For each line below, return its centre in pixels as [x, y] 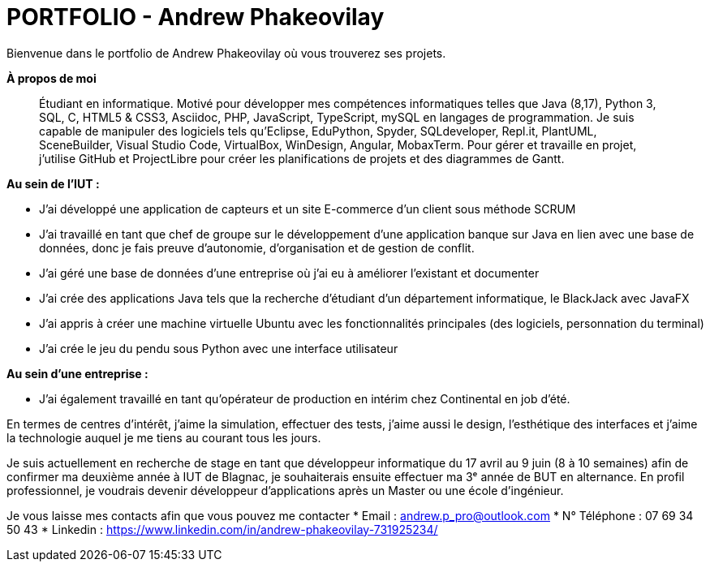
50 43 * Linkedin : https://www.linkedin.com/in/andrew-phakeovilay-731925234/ [222, 529]
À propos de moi [52, 78]
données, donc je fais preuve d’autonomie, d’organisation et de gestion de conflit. [257, 247]
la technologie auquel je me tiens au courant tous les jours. [164, 437]
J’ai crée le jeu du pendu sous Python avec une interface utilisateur [219, 348]
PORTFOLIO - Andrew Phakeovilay [196, 17]
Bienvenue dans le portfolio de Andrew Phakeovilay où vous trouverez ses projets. [226, 53]
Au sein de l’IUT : [53, 183]
